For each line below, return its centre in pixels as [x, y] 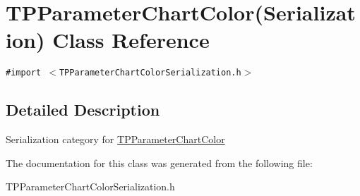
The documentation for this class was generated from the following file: [159, 163]
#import [24, 73]
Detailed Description [83, 110]
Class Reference [131, 40]
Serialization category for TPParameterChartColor [115, 139]
